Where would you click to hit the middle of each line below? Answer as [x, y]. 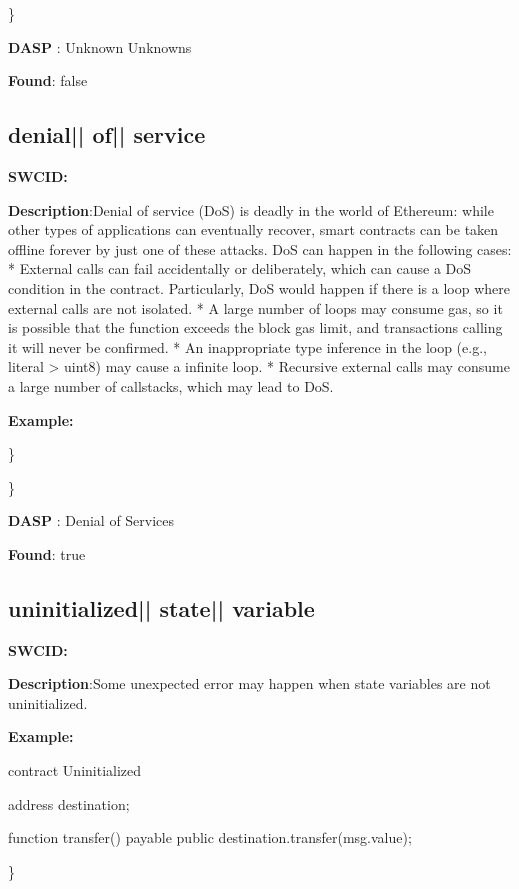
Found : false [48, 80]
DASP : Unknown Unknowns [100, 46]
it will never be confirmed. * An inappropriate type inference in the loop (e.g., [247, 346]
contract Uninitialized [75, 770]
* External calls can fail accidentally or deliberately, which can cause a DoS [240, 268]
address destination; [69, 803]
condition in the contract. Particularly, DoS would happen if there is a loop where [259, 287]
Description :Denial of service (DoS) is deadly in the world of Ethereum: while [251, 209]
